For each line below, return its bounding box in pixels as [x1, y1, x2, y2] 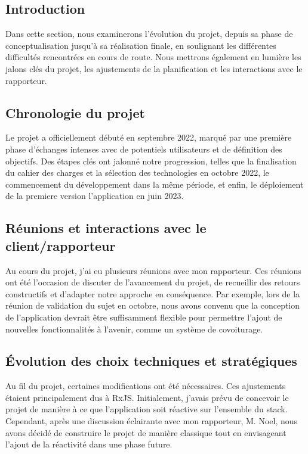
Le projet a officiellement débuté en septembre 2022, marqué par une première [5, 131, 292, 144]
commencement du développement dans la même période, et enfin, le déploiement [5, 178, 304, 190]
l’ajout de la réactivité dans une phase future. [5, 438, 173, 450]
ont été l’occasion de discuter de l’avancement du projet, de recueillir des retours [5, 276, 300, 288]
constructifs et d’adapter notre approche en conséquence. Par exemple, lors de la [5, 287, 300, 300]
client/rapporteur [5, 236, 116, 254]
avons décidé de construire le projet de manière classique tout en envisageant [5, 426, 287, 439]
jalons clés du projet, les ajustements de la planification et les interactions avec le [5, 62, 303, 74]
